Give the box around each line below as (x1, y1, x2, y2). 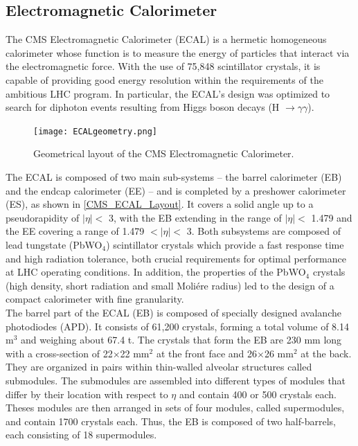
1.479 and (311, 210, 352, 224)
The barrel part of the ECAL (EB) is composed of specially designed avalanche (6, 305, 341, 319)
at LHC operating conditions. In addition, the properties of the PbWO (6, 265, 306, 279)
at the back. (301, 346, 352, 360)
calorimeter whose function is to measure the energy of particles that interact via (6, 45, 350, 60)
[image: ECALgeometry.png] (33, 126, 157, 136)
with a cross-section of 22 (6, 346, 113, 360)
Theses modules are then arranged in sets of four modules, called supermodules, (6, 400, 345, 415)
